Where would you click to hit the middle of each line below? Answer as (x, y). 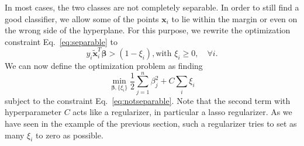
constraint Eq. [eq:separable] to (61, 41)
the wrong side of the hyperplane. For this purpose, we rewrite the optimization (148, 30)
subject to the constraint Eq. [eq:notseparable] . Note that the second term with (148, 100)
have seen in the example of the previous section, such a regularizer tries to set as (151, 123)
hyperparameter (33, 112)
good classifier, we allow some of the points (82, 18)
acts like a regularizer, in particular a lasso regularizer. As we (182, 112)
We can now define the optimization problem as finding (104, 66)
